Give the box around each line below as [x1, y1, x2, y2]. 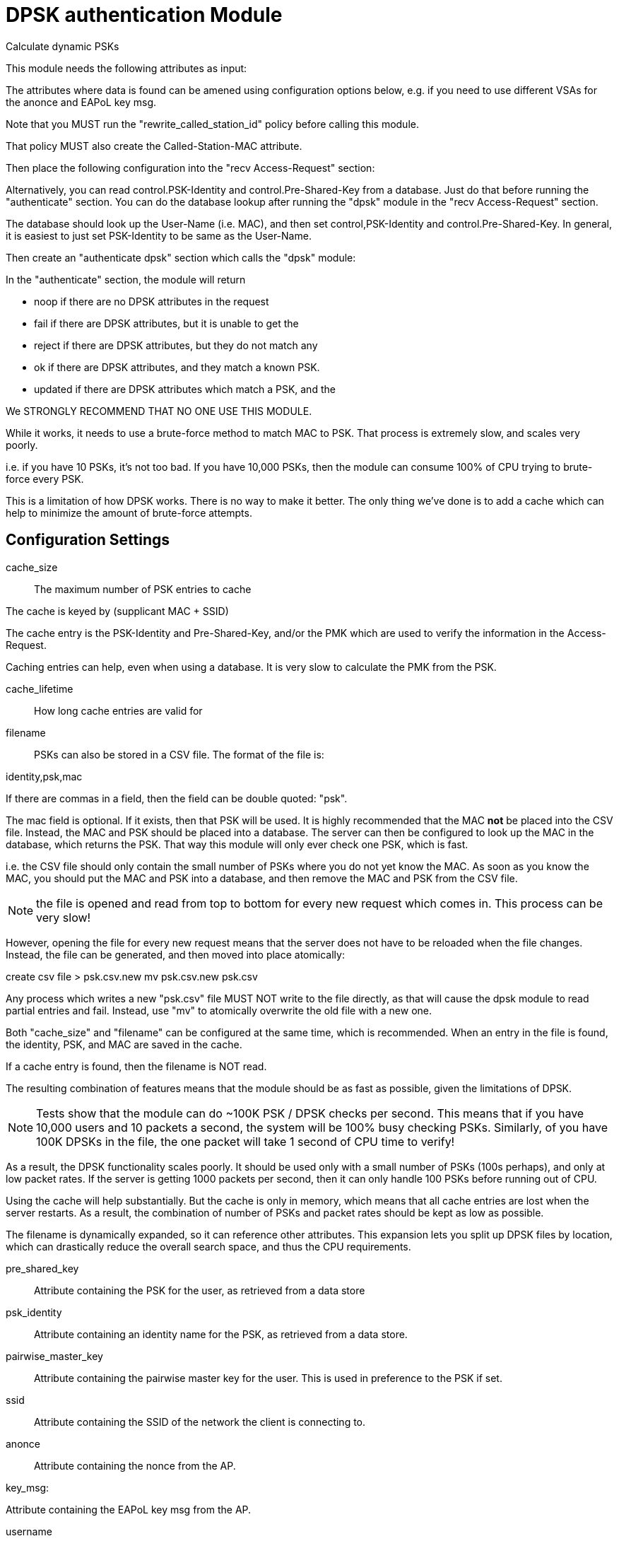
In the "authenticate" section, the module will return [6, 273, 246, 286]
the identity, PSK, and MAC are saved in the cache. [6, 1038, 242, 1050]
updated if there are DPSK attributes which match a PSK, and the [34, 382, 336, 395]
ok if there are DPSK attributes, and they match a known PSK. [34, 361, 320, 373]
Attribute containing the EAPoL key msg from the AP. [6, 1503, 252, 1516]
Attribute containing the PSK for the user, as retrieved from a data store [34, 1284, 365, 1296]
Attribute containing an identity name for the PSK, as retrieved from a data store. [34, 1328, 408, 1340]
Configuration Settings [6, 531, 170, 549]
